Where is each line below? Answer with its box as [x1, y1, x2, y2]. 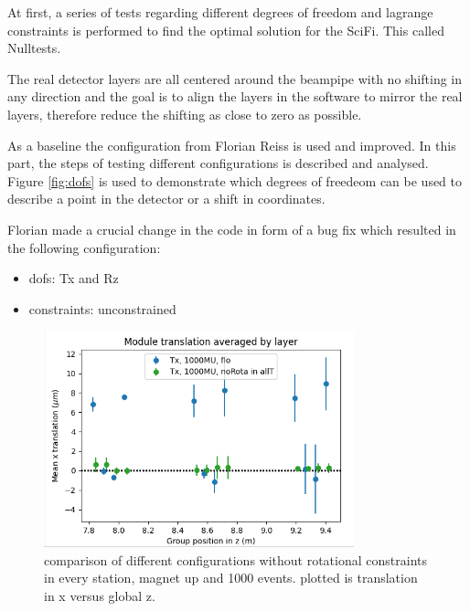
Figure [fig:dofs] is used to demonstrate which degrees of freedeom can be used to [7, 171, 463, 190]
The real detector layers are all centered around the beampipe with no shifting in [7, 68, 462, 88]
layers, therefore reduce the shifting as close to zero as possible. [7, 104, 362, 123]
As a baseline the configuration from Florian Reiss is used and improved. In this [7, 135, 456, 154]
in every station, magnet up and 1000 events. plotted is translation [44, 568, 418, 587]
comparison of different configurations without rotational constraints [44, 550, 427, 569]
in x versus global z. [44, 585, 155, 605]
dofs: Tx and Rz [28, 269, 119, 288]
